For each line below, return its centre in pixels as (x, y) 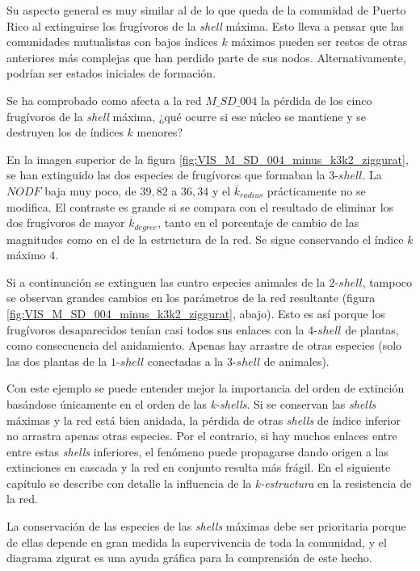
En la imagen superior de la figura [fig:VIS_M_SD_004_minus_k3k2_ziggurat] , (208, 159)
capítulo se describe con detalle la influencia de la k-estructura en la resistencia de (209, 483)
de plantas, (372, 329)
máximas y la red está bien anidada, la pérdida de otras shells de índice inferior (204, 420)
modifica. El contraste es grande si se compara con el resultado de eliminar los (200, 206)
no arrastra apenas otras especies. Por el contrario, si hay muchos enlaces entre (202, 436)
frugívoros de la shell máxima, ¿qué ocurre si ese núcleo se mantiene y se (186, 116)
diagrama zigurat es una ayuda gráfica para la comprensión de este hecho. (189, 558)
